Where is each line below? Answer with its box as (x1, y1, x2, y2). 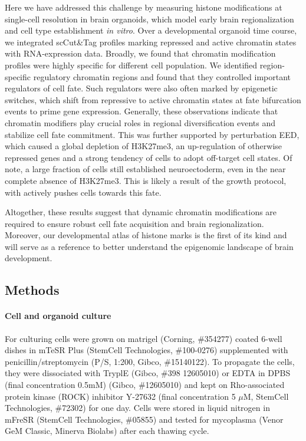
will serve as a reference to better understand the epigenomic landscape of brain (5, 240, 294, 252)
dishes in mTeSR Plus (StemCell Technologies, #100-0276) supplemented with (5, 344, 288, 356)
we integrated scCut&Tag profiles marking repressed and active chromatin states (5, 35, 297, 48)
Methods (5, 281, 60, 299)
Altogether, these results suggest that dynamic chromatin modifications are (5, 206, 277, 218)
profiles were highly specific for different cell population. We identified (5, 58, 258, 71)
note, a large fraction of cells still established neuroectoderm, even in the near (5, 163, 286, 175)
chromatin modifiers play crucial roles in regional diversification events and (5, 116, 276, 129)
